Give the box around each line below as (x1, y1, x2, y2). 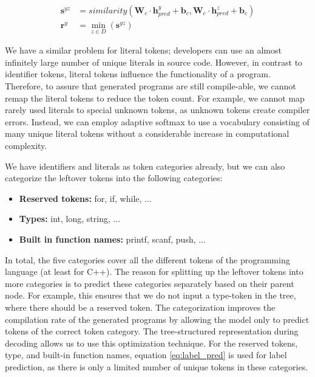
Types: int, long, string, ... (19, 212, 121, 225)
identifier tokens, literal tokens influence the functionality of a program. (5, 67, 271, 80)
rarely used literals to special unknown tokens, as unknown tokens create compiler (5, 103, 310, 116)
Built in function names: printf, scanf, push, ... (19, 233, 206, 245)
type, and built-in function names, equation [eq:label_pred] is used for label (5, 348, 287, 361)
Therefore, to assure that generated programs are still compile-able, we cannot (5, 80, 296, 92)
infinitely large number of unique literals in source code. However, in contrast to (5, 55, 303, 68)
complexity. (5, 139, 47, 152)
